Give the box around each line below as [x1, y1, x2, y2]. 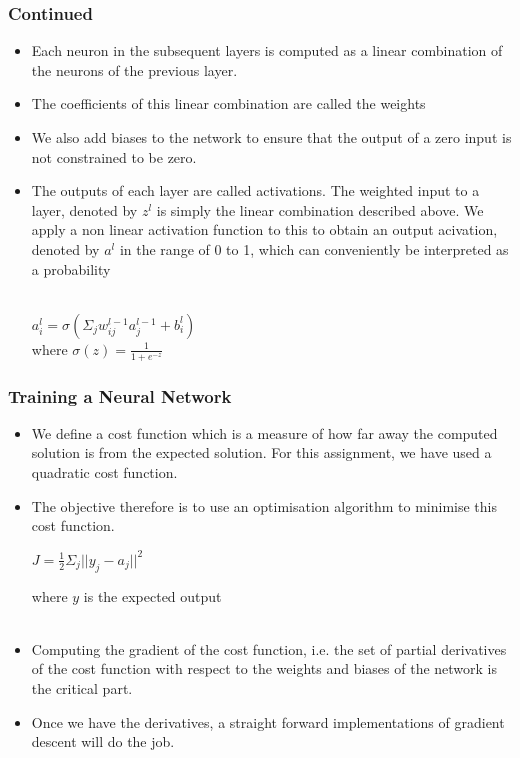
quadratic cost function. [31, 461, 178, 482]
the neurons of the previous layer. [31, 59, 238, 80]
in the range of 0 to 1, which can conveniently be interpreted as [119, 238, 509, 259]
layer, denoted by [31, 199, 138, 220]
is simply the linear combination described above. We [156, 199, 484, 220]
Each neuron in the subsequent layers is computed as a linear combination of [31, 40, 503, 61]
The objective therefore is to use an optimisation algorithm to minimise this [31, 495, 498, 516]
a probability [31, 258, 111, 279]
